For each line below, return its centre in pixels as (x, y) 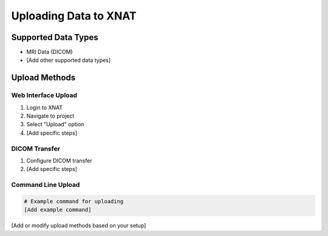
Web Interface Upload (44, 95)
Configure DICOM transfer (59, 160)
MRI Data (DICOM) (50, 52)
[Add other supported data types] (69, 60)
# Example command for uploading (74, 201)
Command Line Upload (46, 185)
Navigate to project (50, 116)
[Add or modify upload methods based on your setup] (79, 226)
